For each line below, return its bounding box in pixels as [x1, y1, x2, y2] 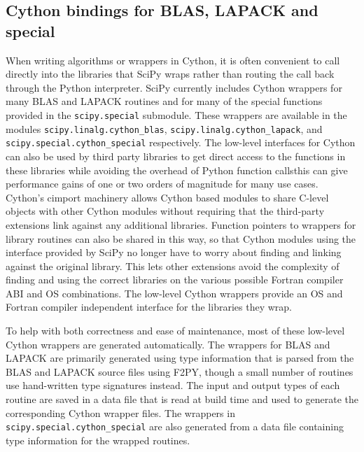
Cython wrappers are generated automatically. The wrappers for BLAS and [6, 337, 330, 351]
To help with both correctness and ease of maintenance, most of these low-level [6, 323, 345, 338]
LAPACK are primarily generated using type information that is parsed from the [6, 351, 354, 365]
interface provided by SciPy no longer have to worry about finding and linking [6, 245, 342, 260]
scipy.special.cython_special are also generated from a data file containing [6, 419, 344, 434]
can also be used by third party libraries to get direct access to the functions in [6, 148, 346, 163]
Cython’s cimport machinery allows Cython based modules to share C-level [6, 190, 329, 204]
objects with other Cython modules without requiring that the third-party [6, 204, 325, 218]
